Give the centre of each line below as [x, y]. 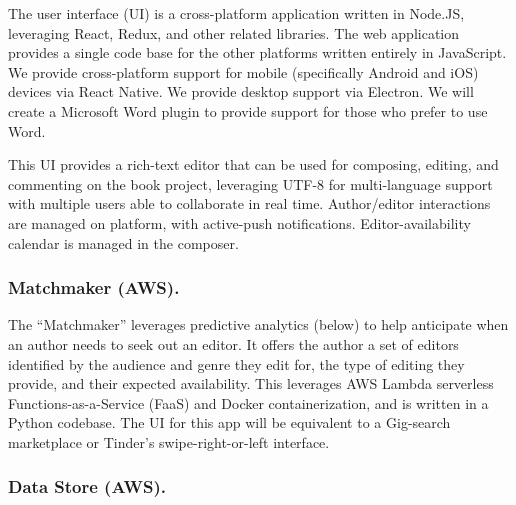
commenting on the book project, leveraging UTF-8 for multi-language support [250, 183]
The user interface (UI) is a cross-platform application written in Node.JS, [236, 13]
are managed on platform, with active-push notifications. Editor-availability [239, 222]
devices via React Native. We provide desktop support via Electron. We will [241, 91]
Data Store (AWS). [87, 486]
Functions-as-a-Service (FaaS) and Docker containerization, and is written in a [248, 402]
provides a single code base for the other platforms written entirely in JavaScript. [257, 52]
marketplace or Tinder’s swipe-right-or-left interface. [169, 441]
